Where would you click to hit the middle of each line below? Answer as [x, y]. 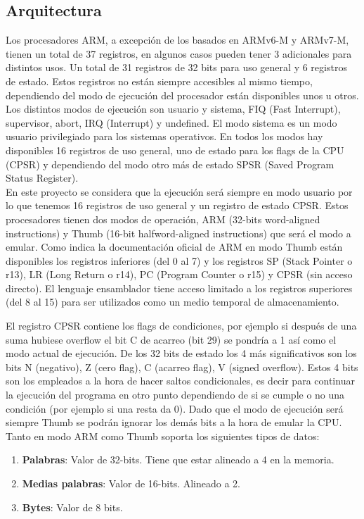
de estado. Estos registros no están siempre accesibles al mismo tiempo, [159, 81]
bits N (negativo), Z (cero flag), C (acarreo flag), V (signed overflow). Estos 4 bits [182, 367]
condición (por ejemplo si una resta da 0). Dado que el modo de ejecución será [175, 408]
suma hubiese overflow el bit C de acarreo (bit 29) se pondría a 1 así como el [171, 339]
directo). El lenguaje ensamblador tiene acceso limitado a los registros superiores [179, 288]
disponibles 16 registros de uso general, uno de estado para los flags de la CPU [175, 150]
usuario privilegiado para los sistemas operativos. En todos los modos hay [164, 136]
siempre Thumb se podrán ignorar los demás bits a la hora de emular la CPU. [174, 422]
